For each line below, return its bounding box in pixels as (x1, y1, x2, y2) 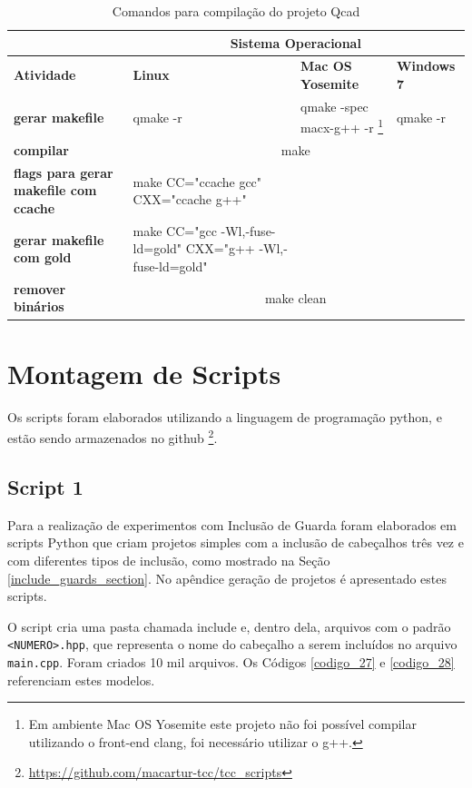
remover (14, 279, 66, 298)
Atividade (14, 65, 76, 84)
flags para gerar (14, 163, 113, 182)
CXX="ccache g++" (133, 190, 247, 209)
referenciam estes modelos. (7, 670, 155, 689)
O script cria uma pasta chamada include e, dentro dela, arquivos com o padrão (7, 616, 451, 635)
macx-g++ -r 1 (300, 115, 384, 137)
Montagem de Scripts (7, 354, 281, 391)
